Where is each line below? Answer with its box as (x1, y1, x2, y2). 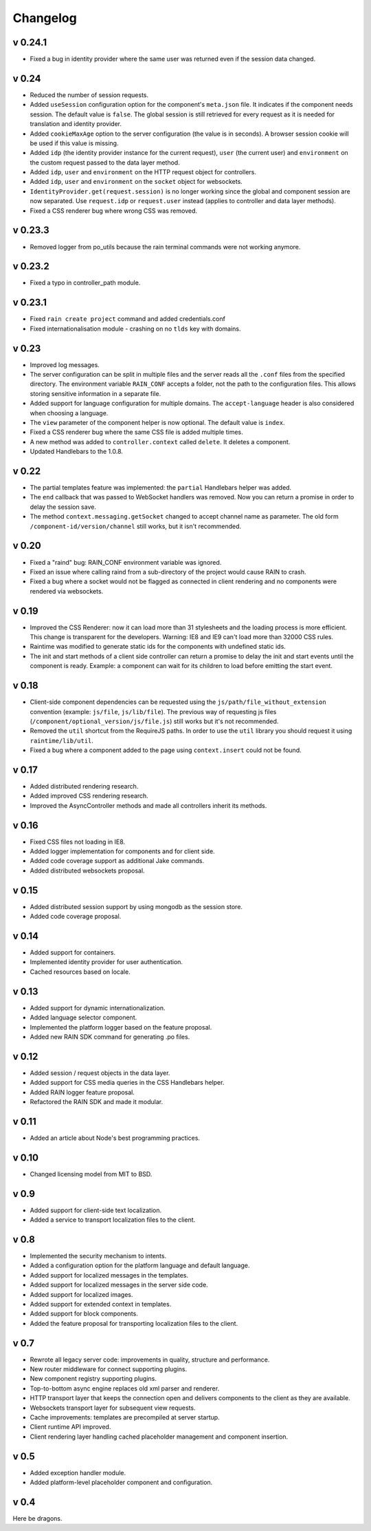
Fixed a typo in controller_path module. (30, 279, 141, 287)
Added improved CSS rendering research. (30, 792, 149, 800)
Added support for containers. (30, 948, 116, 957)
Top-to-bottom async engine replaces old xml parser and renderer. (30, 1384, 220, 1393)
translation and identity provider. (30, 120, 122, 128)
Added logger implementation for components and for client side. (30, 847, 216, 855)
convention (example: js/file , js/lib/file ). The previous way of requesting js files (30, 707, 277, 716)
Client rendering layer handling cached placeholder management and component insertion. (30, 1433, 289, 1441)
